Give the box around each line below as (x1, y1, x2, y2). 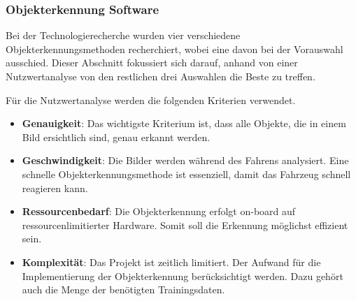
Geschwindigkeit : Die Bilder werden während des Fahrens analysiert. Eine (22, 153, 349, 168)
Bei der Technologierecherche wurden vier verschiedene (6, 28, 241, 43)
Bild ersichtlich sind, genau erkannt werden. (22, 129, 211, 144)
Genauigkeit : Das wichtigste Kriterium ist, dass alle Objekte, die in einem (22, 116, 346, 131)
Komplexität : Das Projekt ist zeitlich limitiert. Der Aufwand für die (22, 254, 321, 269)
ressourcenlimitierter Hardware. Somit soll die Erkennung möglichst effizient (22, 217, 348, 232)
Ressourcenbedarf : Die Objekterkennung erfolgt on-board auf (22, 204, 296, 219)
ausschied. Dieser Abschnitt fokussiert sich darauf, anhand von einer (6, 55, 298, 70)
